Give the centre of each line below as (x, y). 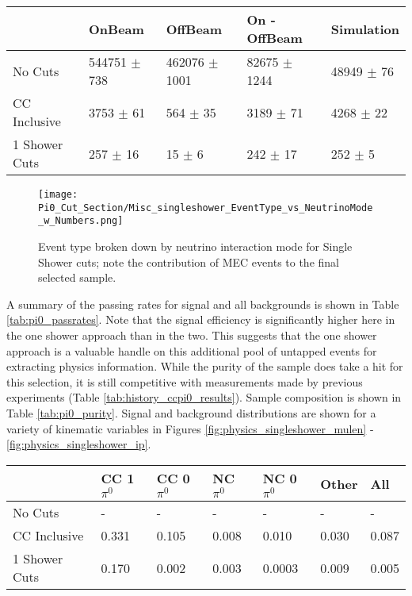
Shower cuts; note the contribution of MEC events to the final (189, 261)
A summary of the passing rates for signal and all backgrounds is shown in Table (203, 304)
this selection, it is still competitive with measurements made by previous (185, 381)
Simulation (365, 29)
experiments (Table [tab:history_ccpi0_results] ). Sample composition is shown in (204, 397)
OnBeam (116, 29)
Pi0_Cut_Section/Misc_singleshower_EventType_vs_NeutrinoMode (206, 208)
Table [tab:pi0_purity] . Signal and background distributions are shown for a (191, 412)
